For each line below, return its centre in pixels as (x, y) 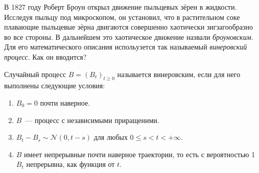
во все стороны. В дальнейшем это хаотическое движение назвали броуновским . (129, 36)
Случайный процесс (35, 74)
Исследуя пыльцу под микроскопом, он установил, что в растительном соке (122, 17)
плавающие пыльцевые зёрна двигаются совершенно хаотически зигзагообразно (129, 27)
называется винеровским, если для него (179, 74)
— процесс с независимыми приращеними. (92, 120)
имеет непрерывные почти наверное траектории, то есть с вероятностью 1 (140, 154)
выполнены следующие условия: (55, 85)
